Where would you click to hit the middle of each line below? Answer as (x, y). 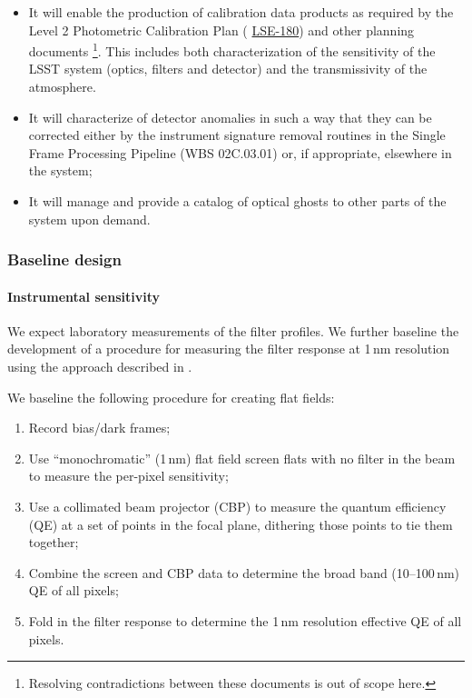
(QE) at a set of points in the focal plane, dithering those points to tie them (241, 524)
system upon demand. (89, 219)
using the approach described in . (100, 367)
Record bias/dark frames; (99, 428)
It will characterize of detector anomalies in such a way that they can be (230, 117)
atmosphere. (62, 87)
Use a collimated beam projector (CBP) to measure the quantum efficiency (237, 506)
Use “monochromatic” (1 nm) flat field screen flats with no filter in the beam (242, 458)
